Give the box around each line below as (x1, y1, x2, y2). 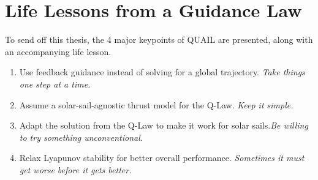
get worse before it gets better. (19, 163, 132, 176)
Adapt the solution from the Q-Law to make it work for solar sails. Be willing (19, 119, 308, 132)
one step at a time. (19, 77, 91, 90)
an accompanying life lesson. (5, 45, 112, 58)
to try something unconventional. (19, 130, 143, 143)
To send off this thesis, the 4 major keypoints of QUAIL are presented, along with (5, 33, 313, 46)
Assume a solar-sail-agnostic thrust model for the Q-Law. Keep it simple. (19, 98, 293, 111)
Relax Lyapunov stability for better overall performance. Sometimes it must (19, 151, 305, 164)
